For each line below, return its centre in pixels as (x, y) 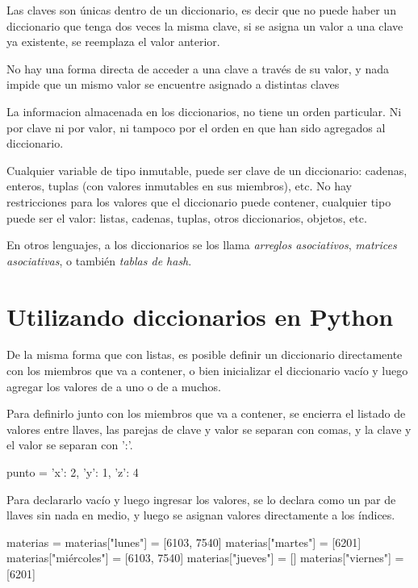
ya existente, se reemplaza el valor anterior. (113, 42)
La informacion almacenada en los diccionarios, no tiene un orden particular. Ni (204, 111)
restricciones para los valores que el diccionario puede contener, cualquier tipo (199, 201)
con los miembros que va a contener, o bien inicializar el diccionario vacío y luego (207, 371)
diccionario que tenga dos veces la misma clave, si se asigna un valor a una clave (205, 25)
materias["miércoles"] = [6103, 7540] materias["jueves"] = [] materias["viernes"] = (205, 558)
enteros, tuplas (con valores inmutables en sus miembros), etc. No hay (179, 186)
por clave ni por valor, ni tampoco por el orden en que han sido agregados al (196, 127)
